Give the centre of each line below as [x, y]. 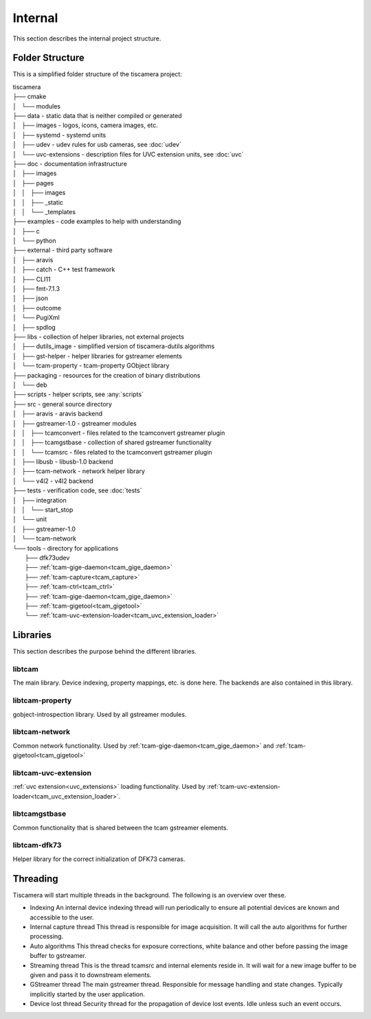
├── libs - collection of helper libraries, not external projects [99, 337]
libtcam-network [42, 732]
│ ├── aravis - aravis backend [58, 414]
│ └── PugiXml [36, 318]
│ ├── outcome [37, 308]
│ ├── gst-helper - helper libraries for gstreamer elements [97, 356]
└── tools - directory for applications [66, 548]
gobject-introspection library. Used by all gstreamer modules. [100, 714]
